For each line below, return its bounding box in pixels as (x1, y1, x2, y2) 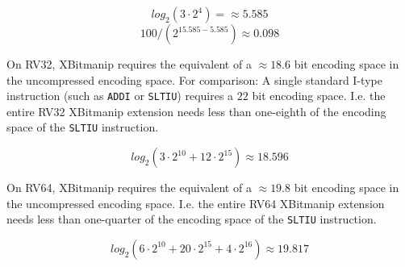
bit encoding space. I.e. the (252, 87, 386, 104)
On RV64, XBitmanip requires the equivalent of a (6, 179, 252, 196)
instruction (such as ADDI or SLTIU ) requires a (6, 87, 234, 104)
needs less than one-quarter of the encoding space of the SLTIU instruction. (6, 211, 377, 227)
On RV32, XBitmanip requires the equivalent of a (6, 56, 252, 72)
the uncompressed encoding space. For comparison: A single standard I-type (6, 71, 382, 88)
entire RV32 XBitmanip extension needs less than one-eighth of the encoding (6, 102, 386, 119)
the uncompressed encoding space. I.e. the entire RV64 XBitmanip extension (6, 194, 385, 211)
